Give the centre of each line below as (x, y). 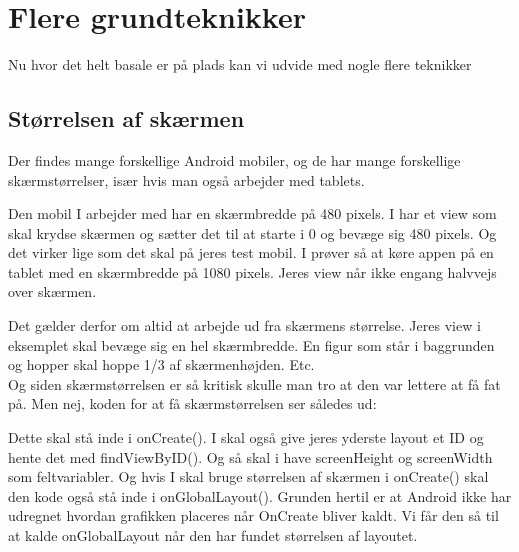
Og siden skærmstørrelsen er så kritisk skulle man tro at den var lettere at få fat (254, 383)
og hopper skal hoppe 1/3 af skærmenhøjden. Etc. (161, 364)
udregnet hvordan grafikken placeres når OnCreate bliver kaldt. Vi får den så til (253, 515)
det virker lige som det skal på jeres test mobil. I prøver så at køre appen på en (251, 252)
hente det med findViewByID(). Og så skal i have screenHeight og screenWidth (250, 456)
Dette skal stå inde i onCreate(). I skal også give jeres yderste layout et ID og (246, 437)
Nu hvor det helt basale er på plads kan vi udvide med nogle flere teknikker (240, 64)
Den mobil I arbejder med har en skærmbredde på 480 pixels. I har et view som (252, 213)
